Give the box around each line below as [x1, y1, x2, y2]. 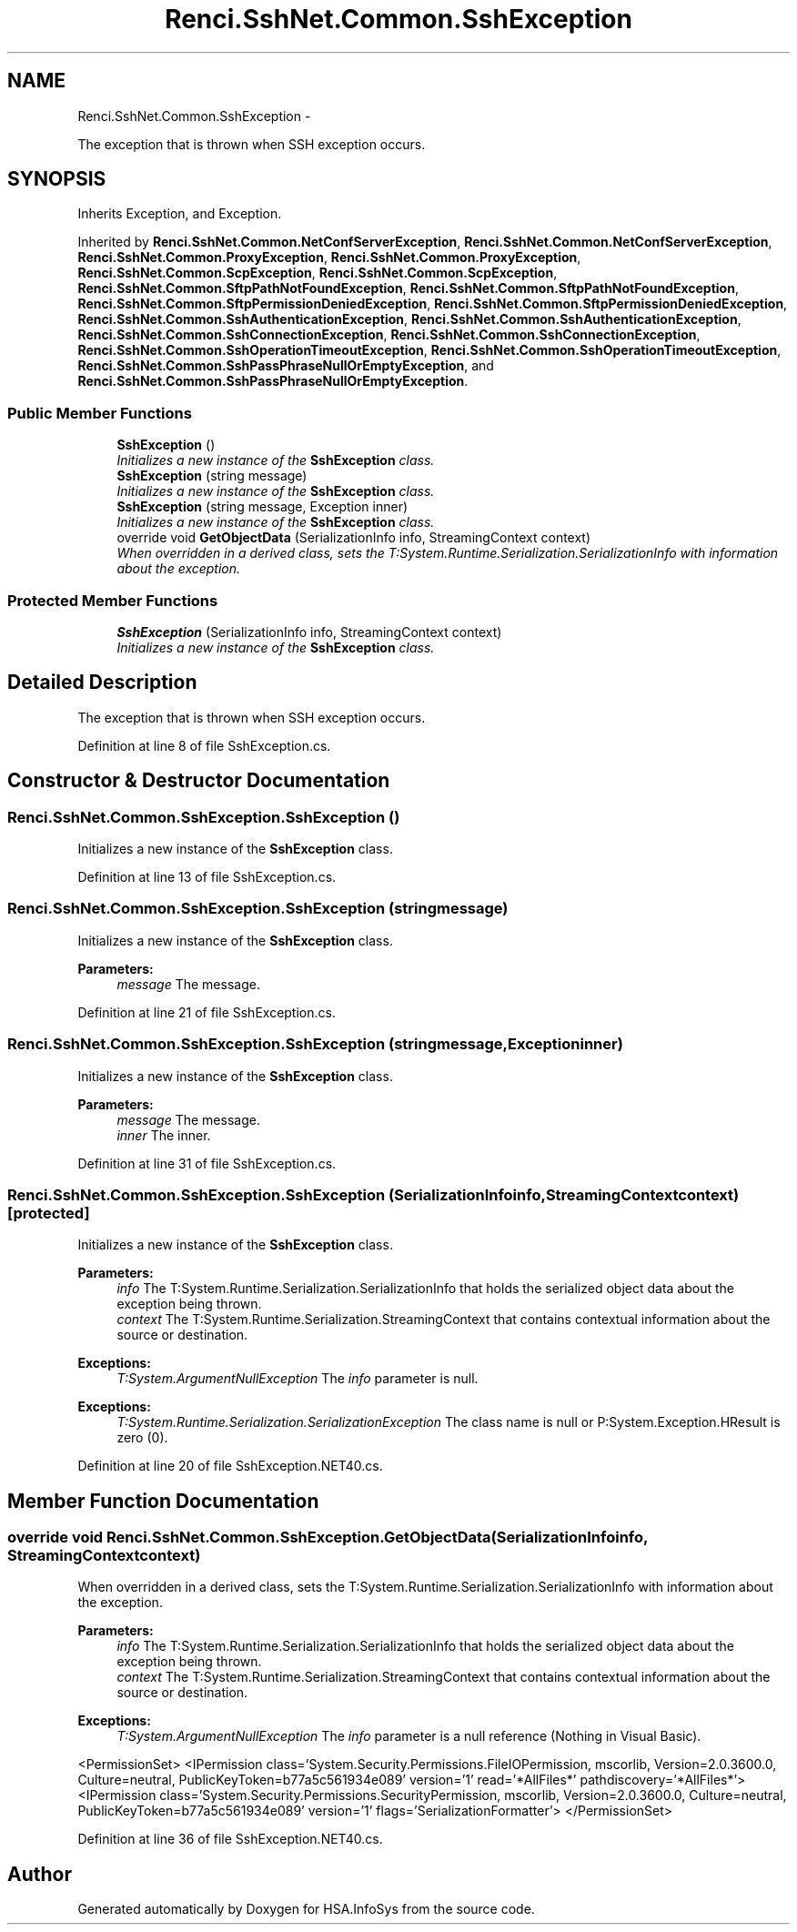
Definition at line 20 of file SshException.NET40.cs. [77, 1458, 383, 1474]
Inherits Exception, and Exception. [77, 206, 282, 222]
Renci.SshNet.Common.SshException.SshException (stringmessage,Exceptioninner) [7, 1035, 623, 1054]
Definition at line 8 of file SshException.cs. [77, 737, 331, 754]
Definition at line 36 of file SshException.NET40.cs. [77, 1831, 383, 1847]
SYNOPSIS [7, 167, 106, 191]
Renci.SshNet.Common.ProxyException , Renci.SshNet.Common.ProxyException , [77, 249, 581, 266]
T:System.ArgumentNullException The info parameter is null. [116, 1371, 479, 1387]
